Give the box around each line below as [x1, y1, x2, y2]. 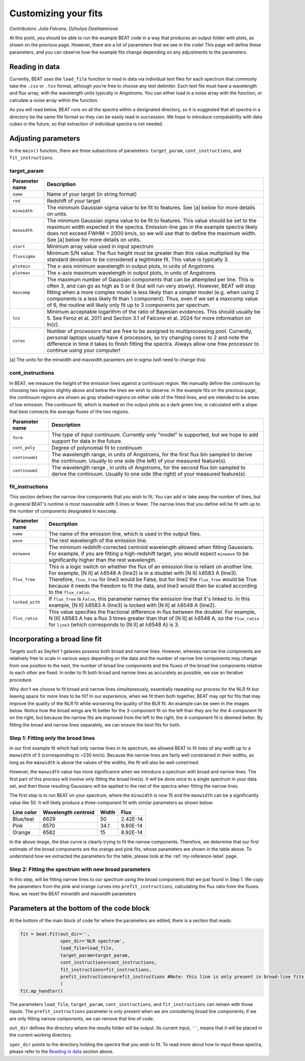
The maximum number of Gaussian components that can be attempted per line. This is [46, 276, 254, 283]
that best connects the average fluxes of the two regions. [9, 408, 130, 415]
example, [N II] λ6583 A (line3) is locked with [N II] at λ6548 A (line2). [48, 602, 216, 609]
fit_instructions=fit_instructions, [60, 967, 152, 972]
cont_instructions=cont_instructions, [60, 960, 157, 966]
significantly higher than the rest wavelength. [48, 556, 157, 563]
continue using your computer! [46, 347, 120, 354]
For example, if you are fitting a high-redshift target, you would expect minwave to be [48, 550, 249, 557]
